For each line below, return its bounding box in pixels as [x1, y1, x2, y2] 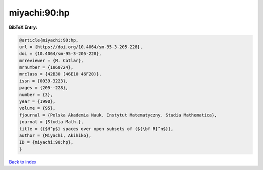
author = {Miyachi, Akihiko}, [19, 133, 92, 138]
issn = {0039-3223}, [19, 78, 68, 84]
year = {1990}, [19, 99, 56, 104]
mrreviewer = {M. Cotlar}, [19, 57, 84, 63]
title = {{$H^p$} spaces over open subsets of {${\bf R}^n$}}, [19, 126, 174, 132]
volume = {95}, [19, 105, 56, 111]
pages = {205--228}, [19, 85, 68, 91]
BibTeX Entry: [9, 24, 38, 30]
